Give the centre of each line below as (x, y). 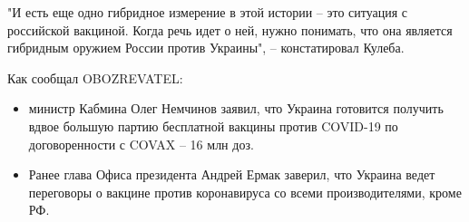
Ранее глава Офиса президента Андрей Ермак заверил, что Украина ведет (232, 174)
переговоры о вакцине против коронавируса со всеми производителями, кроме (245, 192)
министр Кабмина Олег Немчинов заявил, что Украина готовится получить (236, 108)
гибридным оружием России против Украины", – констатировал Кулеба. (206, 48)
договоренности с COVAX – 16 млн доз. (141, 144)
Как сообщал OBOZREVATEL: (95, 77)
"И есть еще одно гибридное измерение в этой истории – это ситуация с (208, 12)
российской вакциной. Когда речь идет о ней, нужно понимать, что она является (230, 29)
